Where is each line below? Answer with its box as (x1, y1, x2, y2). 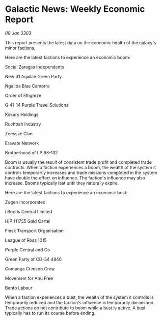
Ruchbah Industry (5, 121, 41, 127)
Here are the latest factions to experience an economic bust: (5, 189, 128, 195)
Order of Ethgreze (5, 92, 42, 98)
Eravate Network (5, 140, 39, 146)
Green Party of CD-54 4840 (5, 256, 62, 262)
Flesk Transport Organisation (5, 228, 64, 233)
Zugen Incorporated (5, 199, 46, 205)
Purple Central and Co (5, 247, 50, 253)
